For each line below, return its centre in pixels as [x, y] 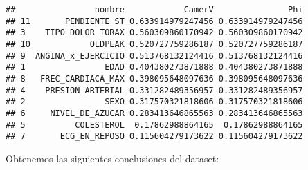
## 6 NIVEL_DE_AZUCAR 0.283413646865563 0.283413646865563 [154, 113]
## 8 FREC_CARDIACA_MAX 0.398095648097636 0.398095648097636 [154, 78]
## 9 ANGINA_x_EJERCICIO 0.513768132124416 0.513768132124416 [154, 56]
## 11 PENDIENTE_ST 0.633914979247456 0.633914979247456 [154, 21]
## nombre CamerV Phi [154, 10]
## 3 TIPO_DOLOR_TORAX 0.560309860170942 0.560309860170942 [154, 33]
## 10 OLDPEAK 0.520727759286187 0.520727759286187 [154, 44]
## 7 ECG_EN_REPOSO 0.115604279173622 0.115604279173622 [154, 136]
